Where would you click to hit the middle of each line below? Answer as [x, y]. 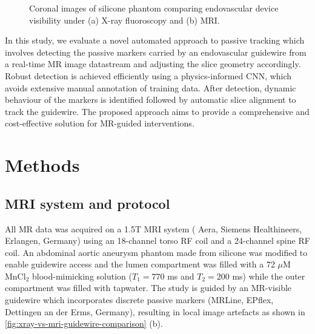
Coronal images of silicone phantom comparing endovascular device [154, 8]
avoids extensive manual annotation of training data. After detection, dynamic [151, 87]
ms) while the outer [269, 276]
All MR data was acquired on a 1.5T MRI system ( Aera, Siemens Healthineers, [154, 228]
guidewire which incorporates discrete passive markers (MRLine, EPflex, [139, 300]
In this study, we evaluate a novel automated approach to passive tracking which [155, 40]
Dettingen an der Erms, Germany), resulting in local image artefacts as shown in [155, 311]
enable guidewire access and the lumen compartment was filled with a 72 [140, 264]
